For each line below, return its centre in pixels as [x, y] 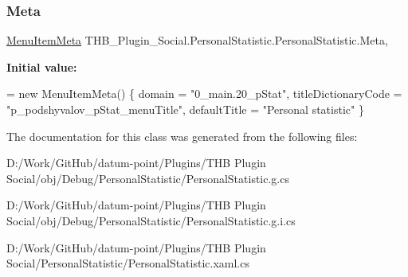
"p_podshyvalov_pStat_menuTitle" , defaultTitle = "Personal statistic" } [185, 109]
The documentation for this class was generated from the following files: [182, 136]
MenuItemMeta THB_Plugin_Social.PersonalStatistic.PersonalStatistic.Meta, [197, 40]
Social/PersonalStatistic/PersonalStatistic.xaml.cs [128, 263]
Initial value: [42, 66]
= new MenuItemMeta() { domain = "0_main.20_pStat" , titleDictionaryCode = [204, 94]
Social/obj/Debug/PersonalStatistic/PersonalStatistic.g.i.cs [151, 220]
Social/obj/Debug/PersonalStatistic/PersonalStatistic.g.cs [148, 178]
